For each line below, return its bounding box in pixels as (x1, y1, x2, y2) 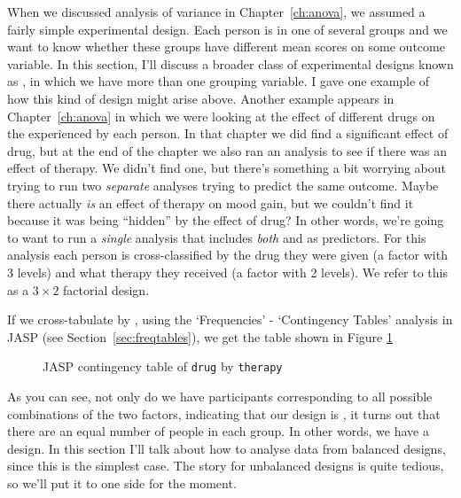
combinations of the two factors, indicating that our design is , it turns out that (7, 404, 441, 423)
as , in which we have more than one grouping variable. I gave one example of (7, 72, 430, 90)
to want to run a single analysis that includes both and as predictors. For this (7, 228, 426, 246)
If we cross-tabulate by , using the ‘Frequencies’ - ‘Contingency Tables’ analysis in (7, 310, 453, 329)
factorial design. (63, 280, 150, 299)
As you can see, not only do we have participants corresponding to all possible (7, 386, 433, 405)
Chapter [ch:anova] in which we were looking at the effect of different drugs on (7, 106, 435, 125)
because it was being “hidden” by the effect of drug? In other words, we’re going (7, 211, 444, 230)
